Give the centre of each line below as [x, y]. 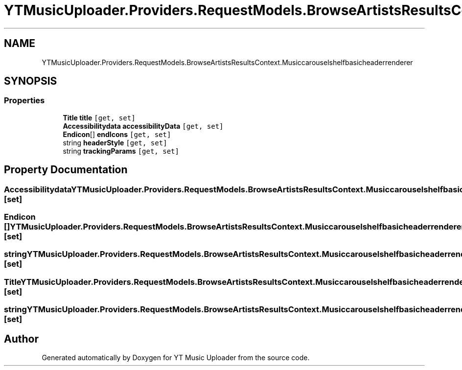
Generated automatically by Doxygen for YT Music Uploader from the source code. [176, 358]
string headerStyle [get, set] [115, 142]
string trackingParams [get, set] [121, 151]
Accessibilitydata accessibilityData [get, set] [143, 126]
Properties [24, 101]
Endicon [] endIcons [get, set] [117, 134]
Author [21, 339]
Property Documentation [66, 170]
